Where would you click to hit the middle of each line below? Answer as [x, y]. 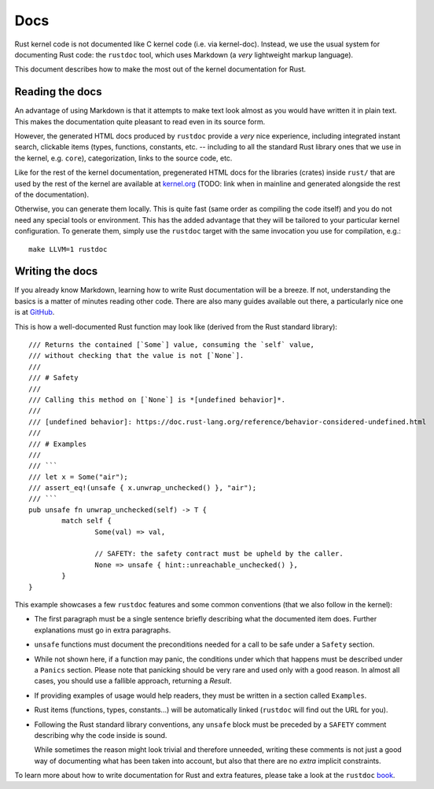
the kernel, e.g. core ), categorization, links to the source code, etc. [123, 158]
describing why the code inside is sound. [101, 735]
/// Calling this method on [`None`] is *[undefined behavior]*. [157, 400]
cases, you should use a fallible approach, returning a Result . [133, 681]
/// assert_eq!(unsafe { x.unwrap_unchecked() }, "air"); [143, 488]
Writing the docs [56, 271]
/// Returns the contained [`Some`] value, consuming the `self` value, [171, 345]
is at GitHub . [35, 312]
